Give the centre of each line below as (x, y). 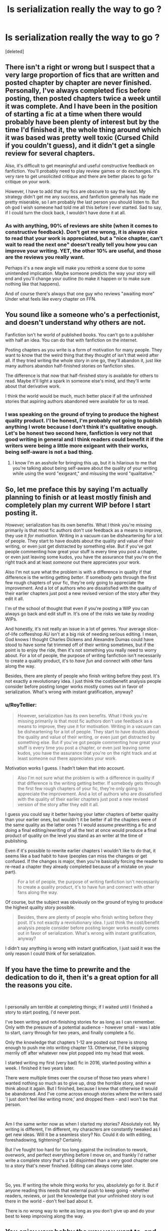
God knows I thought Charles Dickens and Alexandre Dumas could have (79, 639)
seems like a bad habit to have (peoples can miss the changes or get (76, 856)
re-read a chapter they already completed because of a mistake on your (79, 867)
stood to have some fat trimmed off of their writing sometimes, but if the (80, 645)
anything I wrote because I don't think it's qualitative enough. (81, 427)
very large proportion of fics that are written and (82, 75)
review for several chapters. (50, 153)
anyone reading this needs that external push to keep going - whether (77, 1190)
